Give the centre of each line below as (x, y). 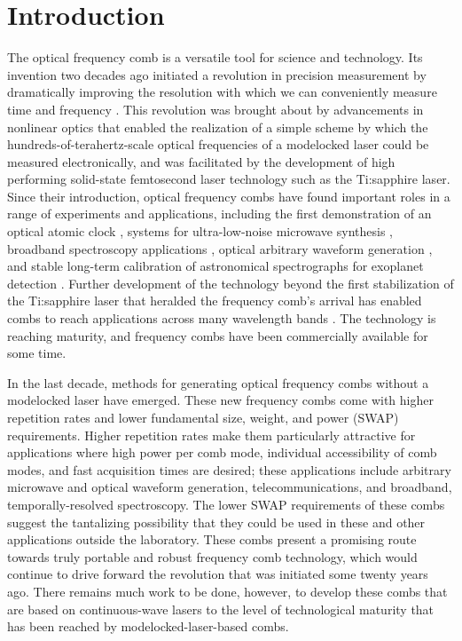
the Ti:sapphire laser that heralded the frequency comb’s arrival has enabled (215, 301)
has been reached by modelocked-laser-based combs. (148, 626)
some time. (37, 353)
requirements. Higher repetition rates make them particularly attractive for (211, 435)
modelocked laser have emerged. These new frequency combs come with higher (220, 400)
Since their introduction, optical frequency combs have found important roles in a (229, 196)
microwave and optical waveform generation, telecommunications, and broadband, (230, 487)
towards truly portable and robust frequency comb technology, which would (212, 556)
